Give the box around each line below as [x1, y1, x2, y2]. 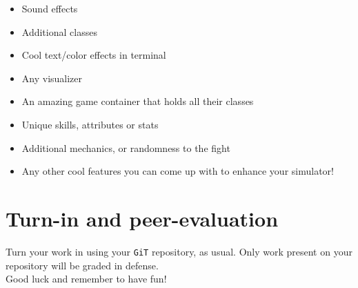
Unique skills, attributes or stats [21, 117, 159, 131]
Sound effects [21, 1, 78, 15]
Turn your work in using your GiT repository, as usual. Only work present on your [6, 244, 352, 258]
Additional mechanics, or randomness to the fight [21, 140, 230, 155]
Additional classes [21, 24, 97, 39]
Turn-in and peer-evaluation [6, 204, 279, 232]
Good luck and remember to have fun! [6, 271, 167, 286]
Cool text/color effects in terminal [21, 48, 166, 62]
